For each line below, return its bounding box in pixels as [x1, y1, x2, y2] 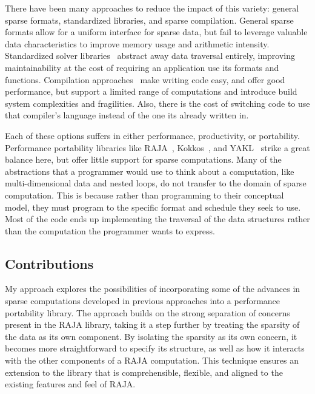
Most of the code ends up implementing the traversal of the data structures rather [5, 212, 310, 225]
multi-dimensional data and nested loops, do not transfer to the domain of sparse [5, 177, 307, 189]
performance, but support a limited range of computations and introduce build [5, 85, 297, 98]
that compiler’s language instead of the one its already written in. [5, 109, 249, 121]
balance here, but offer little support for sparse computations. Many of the [5, 153, 282, 166]
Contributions [5, 254, 94, 273]
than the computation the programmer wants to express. [5, 224, 215, 237]
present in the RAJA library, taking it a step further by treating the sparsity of [5, 318, 300, 331]
